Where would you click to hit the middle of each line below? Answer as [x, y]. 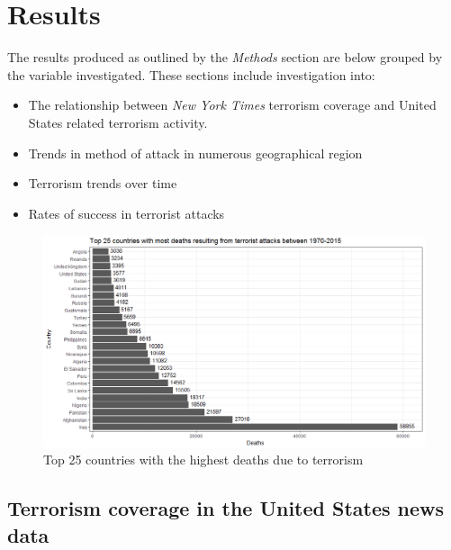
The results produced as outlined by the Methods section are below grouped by [225, 57]
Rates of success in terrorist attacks [126, 213]
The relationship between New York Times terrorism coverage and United [232, 105]
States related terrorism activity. [118, 122]
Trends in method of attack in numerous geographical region [195, 153]
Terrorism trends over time [103, 183]
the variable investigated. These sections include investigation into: [191, 74]
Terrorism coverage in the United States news [226, 508]
